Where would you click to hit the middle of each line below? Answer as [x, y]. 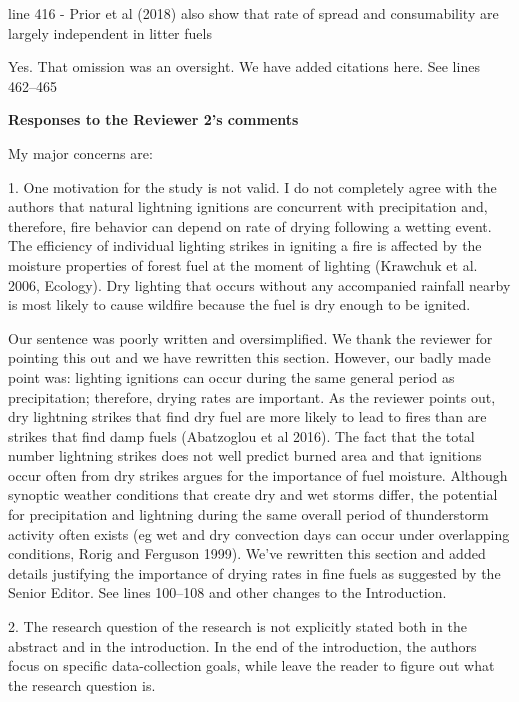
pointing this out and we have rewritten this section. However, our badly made [249, 357]
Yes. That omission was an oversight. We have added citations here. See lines [244, 66]
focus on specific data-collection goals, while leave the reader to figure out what [251, 665]
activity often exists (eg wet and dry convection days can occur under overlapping [259, 533]
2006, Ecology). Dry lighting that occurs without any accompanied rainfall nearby [259, 284]
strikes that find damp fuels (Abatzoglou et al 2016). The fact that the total [241, 435]
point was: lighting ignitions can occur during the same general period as [231, 376]
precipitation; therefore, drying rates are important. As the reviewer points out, [252, 396]
